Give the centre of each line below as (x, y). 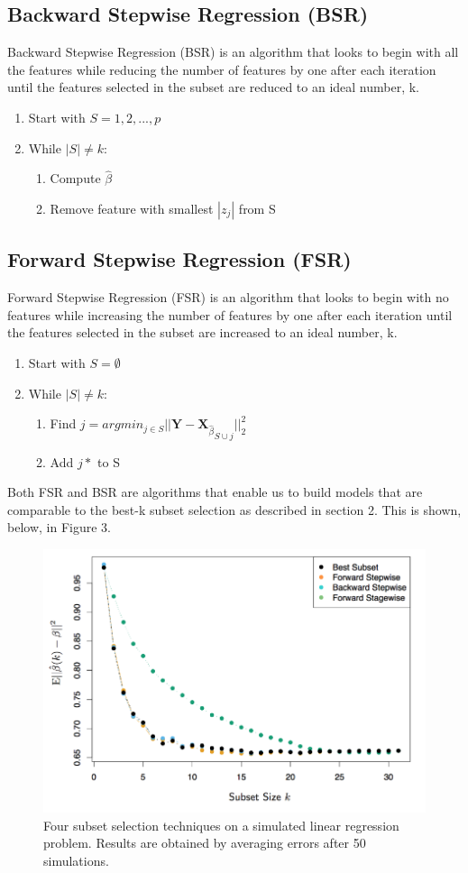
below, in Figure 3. (59, 527)
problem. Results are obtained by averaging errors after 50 (205, 843)
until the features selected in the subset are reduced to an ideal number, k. (214, 87)
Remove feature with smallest (132, 208)
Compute (75, 178)
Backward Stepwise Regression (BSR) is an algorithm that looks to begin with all (233, 52)
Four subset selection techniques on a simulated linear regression (221, 825)
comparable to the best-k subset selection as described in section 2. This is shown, (234, 509)
